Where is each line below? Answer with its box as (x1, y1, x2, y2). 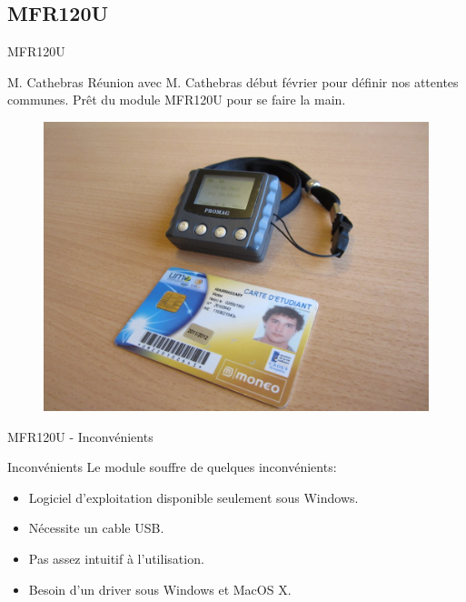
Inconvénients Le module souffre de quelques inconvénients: (7, 457, 337, 477)
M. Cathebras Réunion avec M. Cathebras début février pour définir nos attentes (7, 72, 459, 91)
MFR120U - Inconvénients (7, 426, 154, 446)
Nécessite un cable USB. (28, 518, 164, 537)
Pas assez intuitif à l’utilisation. (28, 548, 204, 567)
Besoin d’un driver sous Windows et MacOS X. (28, 579, 292, 598)
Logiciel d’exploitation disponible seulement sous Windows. (28, 487, 359, 507)
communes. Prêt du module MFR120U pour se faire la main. (7, 90, 346, 109)
